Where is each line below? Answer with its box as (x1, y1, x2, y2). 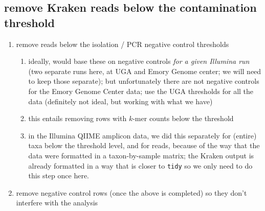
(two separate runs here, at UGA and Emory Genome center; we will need (28, 65, 261, 76)
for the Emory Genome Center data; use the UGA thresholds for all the (28, 85, 254, 96)
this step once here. (28, 170, 89, 181)
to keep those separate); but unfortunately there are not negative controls (28, 76, 259, 86)
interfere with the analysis (16, 197, 98, 208)
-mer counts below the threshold (132, 113, 234, 124)
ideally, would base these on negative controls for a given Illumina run (28, 56, 250, 66)
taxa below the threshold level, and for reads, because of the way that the (28, 140, 260, 151)
